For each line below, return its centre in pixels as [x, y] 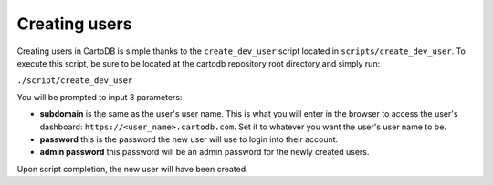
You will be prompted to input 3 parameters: [100, 97]
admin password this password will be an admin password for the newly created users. [205, 152]
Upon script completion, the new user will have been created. [132, 169]
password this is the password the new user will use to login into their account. [189, 139]
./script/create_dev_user [75, 81]
